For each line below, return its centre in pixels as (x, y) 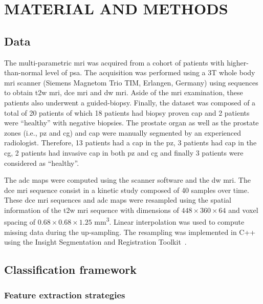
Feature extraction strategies (65, 295)
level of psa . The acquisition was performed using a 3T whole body (150, 72)
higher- (238, 62)
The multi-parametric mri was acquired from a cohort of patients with (114, 62)
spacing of (20, 222)
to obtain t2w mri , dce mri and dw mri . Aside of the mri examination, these (124, 92)
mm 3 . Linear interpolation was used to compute (169, 221)
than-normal (24, 72)
